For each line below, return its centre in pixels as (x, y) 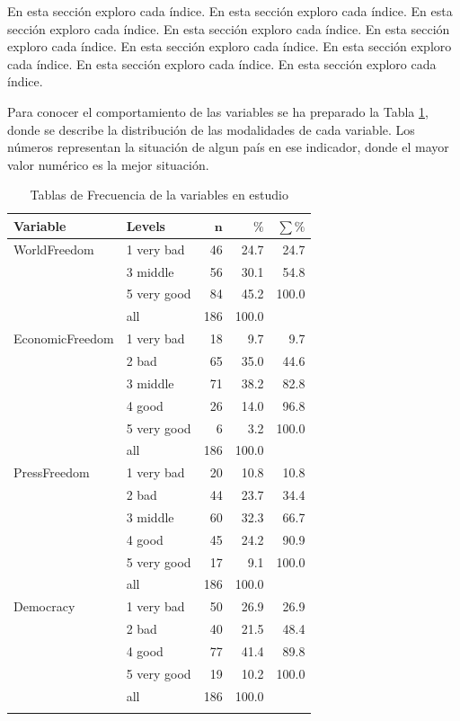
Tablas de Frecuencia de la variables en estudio (159, 195)
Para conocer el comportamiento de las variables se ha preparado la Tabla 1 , (218, 111)
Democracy (44, 606)
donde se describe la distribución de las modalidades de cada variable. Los (211, 129)
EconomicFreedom (64, 338)
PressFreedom (52, 472)
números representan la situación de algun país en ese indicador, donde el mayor (228, 147)
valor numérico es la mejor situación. (108, 164)
